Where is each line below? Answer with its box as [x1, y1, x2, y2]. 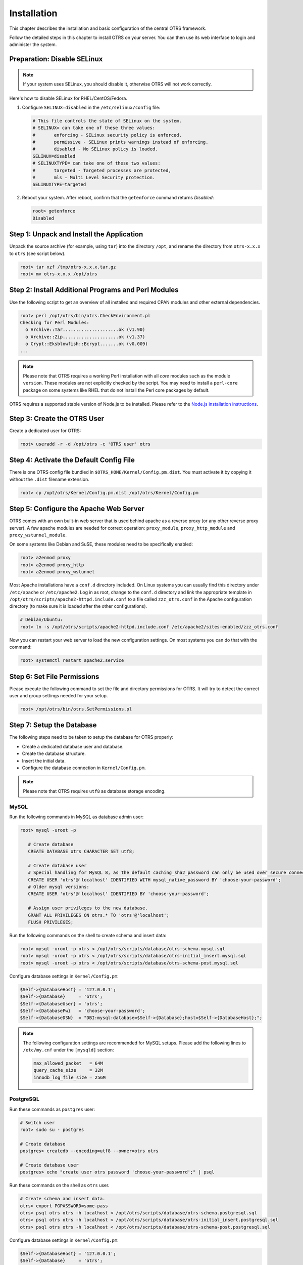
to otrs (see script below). [9, 250, 66, 257]
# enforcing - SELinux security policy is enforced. [32, 132, 182, 138]
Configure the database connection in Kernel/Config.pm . [22, 765, 146, 771]
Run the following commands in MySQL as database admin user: [9, 814, 144, 820]
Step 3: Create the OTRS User [9, 414, 105, 423]
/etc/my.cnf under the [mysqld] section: [23, 1047, 114, 1053]
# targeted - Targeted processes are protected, [32, 167, 171, 173]
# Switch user [20, 1120, 55, 1125]
